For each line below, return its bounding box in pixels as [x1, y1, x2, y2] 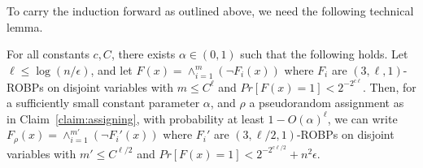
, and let [90, 61, 133, 78]
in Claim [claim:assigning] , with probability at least [7, 110, 264, 127]
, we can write [327, 110, 398, 127]
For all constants [7, 45, 89, 62]
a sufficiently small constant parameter [7, 94, 200, 111]
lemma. [7, 18, 43, 35]
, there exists [111, 45, 176, 62]
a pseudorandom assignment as [249, 94, 404, 111]
